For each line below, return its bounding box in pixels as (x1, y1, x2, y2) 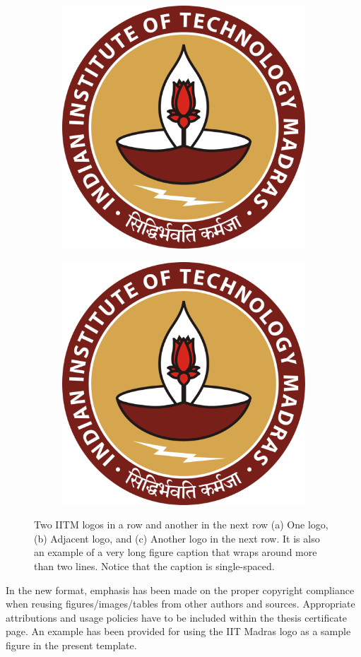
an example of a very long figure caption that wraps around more (34, 545, 317, 560)
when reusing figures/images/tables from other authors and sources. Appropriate (6, 596, 355, 611)
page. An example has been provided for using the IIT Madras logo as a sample (6, 624, 351, 639)
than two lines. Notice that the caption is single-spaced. (34, 558, 275, 573)
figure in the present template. (6, 637, 137, 652)
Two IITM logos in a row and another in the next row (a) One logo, (34, 517, 329, 532)
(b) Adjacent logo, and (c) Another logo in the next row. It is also (34, 531, 320, 545)
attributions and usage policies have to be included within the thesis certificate (6, 610, 348, 625)
